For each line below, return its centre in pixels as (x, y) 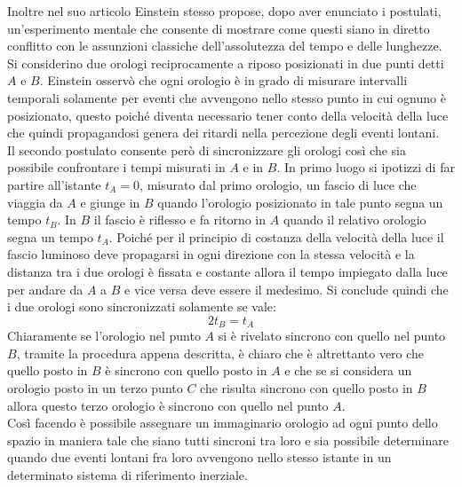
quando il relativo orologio (354, 220)
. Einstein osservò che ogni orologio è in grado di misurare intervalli (223, 80)
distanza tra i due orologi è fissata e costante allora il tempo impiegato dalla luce (227, 271)
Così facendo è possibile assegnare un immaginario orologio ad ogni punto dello (223, 423)
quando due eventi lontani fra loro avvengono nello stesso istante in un (199, 457)
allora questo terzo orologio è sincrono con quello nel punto (168, 405)
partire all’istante (54, 184)
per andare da (45, 289)
